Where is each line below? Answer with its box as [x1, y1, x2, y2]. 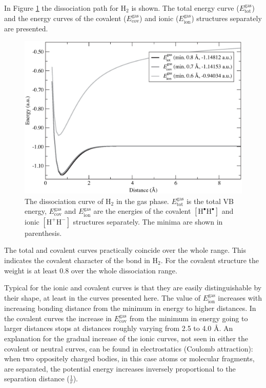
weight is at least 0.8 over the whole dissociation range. [4, 265, 177, 275]
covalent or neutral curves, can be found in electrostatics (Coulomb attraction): [4, 343, 253, 354]
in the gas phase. [116, 195, 169, 206]
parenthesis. [25, 227, 62, 238]
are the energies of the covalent [93, 206, 191, 216]
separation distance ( [4, 373, 70, 384]
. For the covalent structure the [160, 254, 259, 265]
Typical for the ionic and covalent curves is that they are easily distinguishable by [4, 282, 262, 293]
